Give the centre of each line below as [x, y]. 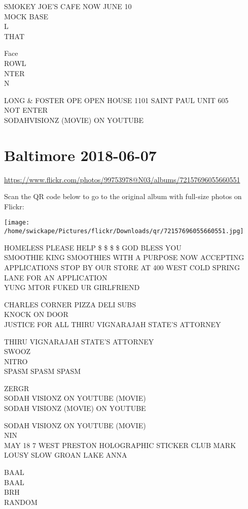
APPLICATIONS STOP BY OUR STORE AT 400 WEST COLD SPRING [122, 267]
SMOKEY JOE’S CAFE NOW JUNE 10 [68, 6]
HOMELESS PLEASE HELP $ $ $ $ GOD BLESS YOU [93, 247]
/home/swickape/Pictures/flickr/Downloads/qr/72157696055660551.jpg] [124, 231]
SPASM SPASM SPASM [43, 371]
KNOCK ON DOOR [36, 314]
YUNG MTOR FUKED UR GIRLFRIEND [72, 287]
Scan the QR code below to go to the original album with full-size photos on [123, 196]
